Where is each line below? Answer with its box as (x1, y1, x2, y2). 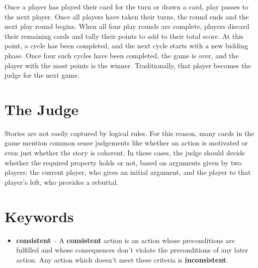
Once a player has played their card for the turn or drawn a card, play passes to (4, 1, 249, 11)
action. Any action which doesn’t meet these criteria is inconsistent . (16, 254, 228, 265)
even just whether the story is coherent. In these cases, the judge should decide (4, 147, 245, 158)
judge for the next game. (4, 70, 80, 80)
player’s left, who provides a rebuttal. (4, 176, 118, 187)
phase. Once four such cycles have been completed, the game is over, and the (4, 50, 239, 60)
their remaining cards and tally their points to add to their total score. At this (4, 30, 244, 41)
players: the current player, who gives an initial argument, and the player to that (4, 167, 251, 177)
